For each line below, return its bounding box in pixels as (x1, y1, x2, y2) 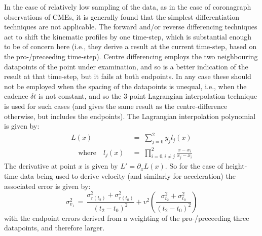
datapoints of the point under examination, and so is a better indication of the (4, 61, 248, 71)
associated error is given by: (4, 180, 91, 191)
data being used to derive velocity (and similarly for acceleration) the (20, 170, 236, 181)
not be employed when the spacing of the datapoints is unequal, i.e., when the (4, 81, 247, 91)
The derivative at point (4, 161, 76, 171)
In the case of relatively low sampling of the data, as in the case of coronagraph (4, 2, 251, 12)
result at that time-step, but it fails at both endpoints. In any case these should (4, 71, 251, 82)
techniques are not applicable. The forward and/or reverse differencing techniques (4, 21, 257, 32)
